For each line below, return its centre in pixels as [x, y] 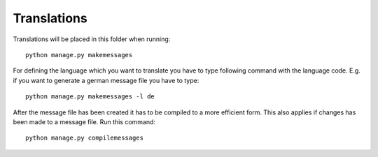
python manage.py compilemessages [84, 138]
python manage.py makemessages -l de [90, 97]
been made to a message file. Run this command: [84, 121]
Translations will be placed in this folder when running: [92, 39]
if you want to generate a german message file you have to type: [106, 80]
